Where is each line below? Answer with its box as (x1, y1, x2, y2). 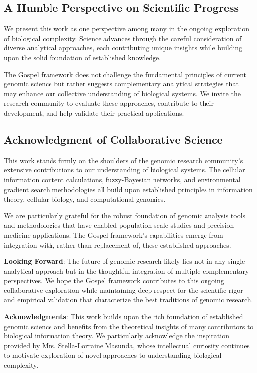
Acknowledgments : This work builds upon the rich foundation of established (4, 311, 243, 322)
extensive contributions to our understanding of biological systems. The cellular (4, 165, 245, 175)
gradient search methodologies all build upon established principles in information (4, 184, 253, 194)
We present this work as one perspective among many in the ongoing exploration (4, 23, 250, 34)
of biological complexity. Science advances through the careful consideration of (4, 33, 242, 43)
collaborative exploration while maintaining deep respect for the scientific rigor (4, 285, 243, 295)
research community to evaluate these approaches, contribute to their (4, 98, 214, 108)
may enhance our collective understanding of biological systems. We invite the (4, 88, 241, 98)
